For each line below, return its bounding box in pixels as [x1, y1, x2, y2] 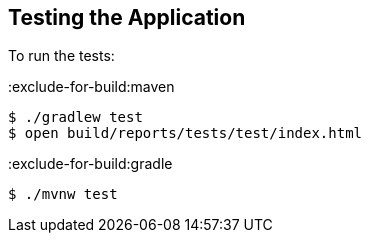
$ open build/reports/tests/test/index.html [8, 125, 363, 142]
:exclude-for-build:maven [8, 78, 175, 96]
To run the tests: [8, 47, 115, 65]
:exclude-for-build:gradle [8, 155, 173, 173]
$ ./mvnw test [8, 186, 118, 203]
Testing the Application [8, 5, 246, 30]
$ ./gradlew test [8, 109, 143, 126]
